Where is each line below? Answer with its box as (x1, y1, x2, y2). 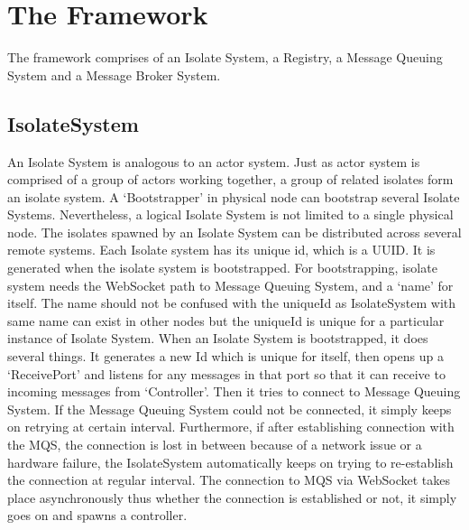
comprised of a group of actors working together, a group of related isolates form (7, 170, 454, 189)
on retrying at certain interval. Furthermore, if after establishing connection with (7, 417, 455, 436)
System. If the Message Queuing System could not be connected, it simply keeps (7, 399, 452, 418)
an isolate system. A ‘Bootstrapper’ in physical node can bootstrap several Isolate (7, 187, 460, 206)
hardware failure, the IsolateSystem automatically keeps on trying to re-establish (7, 452, 454, 471)
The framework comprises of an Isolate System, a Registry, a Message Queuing (7, 48, 443, 67)
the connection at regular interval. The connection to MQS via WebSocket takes (7, 470, 450, 489)
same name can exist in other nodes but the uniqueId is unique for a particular (7, 311, 445, 330)
